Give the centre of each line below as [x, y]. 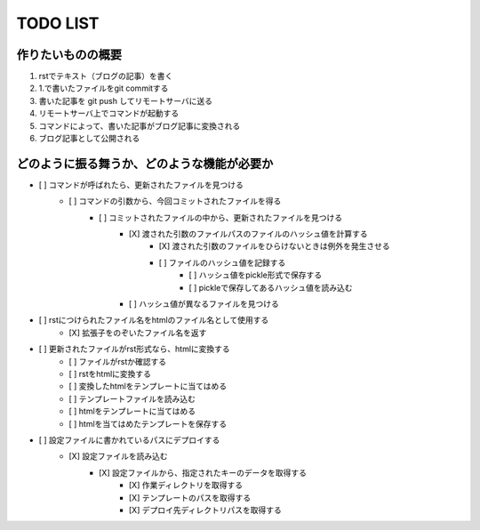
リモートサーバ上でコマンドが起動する [109, 113]
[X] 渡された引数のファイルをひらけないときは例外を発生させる [274, 246]
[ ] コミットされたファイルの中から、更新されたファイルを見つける [221, 217]
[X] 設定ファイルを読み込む [118, 456]
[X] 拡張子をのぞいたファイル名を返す [138, 333]
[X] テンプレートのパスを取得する [190, 497]
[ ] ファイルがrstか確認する [118, 361]
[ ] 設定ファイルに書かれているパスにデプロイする [129, 439]
